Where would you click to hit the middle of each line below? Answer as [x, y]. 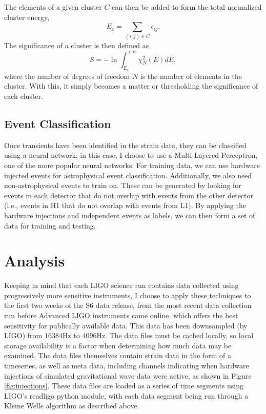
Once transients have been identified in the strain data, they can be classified [125, 145]
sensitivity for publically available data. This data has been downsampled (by [126, 325]
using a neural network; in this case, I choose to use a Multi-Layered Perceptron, [131, 155]
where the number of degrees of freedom [67, 76]
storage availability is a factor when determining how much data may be [118, 345]
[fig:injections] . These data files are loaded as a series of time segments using [124, 386]
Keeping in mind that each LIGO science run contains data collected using [121, 285]
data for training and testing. [50, 225]
